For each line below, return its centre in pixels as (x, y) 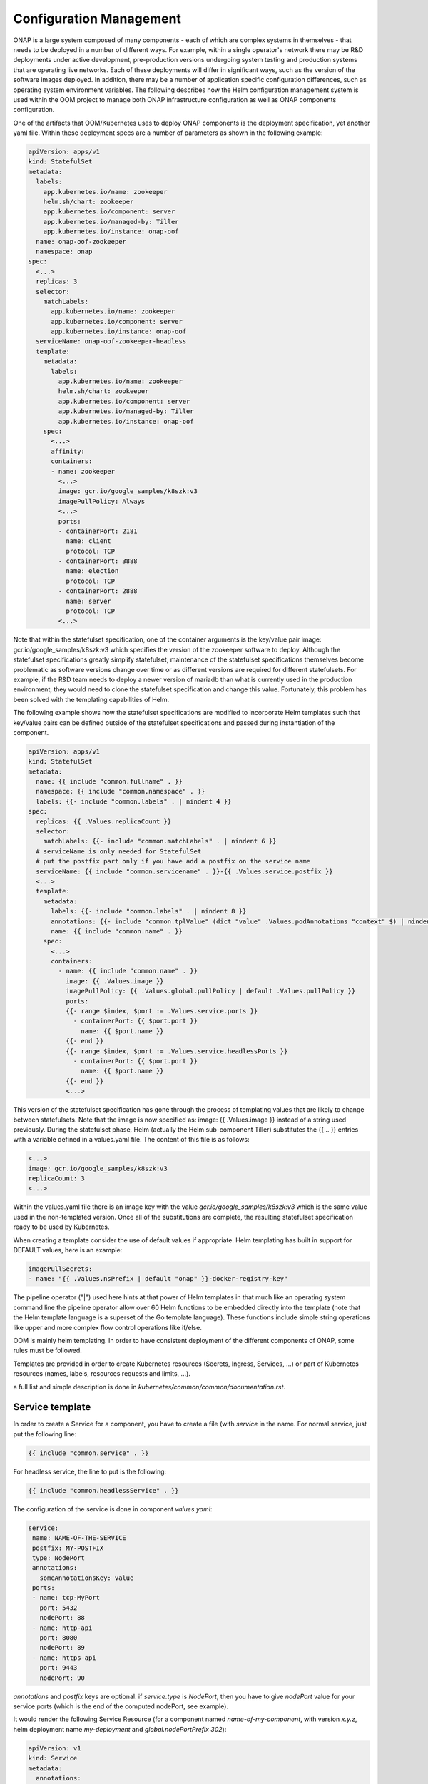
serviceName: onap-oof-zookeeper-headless (111, 341)
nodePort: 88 (62, 1618)
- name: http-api (62, 1628)
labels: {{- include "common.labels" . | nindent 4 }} (134, 801)
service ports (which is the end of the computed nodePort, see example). (121, 1706)
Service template (52, 1407)
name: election (92, 571)
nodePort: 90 (62, 1678)
